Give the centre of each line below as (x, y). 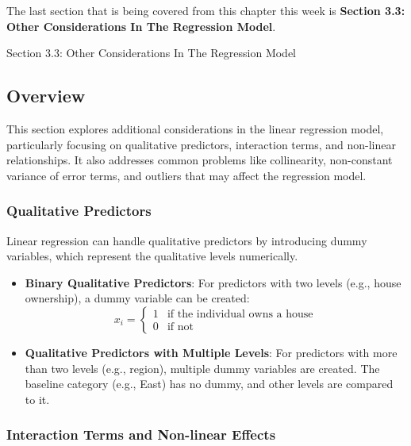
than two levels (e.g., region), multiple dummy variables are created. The (202, 368)
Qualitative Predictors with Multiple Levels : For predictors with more (211, 352)
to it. (37, 399)
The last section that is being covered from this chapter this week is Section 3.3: (206, 10)
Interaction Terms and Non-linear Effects (141, 434)
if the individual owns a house (240, 315)
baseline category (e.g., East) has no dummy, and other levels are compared (209, 384)
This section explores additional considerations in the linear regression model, (195, 128)
